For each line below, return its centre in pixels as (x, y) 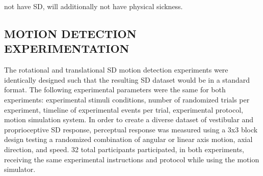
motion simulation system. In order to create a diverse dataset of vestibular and (129, 119)
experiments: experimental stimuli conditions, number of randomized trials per (127, 99)
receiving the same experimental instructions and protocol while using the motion (132, 159)
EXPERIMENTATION (67, 48)
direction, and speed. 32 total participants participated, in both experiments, (124, 149)
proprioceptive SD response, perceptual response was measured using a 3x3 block (131, 129)
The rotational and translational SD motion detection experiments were (116, 70)
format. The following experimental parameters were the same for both (115, 90)
